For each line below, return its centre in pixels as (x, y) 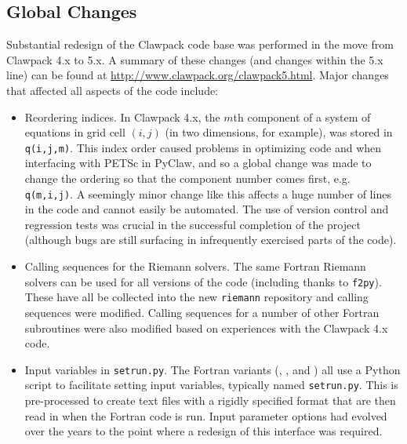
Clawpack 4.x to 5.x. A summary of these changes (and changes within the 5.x (195, 59)
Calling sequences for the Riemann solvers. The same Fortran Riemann (195, 266)
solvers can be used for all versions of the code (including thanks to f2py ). (203, 281)
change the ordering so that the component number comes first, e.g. (187, 178)
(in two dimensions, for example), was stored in (279, 132)
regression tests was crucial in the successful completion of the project (193, 224)
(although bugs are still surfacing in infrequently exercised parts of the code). (211, 240)
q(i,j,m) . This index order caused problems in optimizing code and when (203, 147)
